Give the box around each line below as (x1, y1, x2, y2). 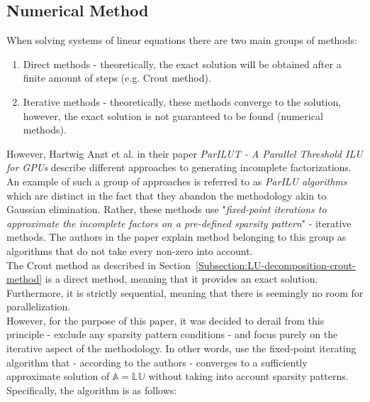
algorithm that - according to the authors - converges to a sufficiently (6, 354, 308, 369)
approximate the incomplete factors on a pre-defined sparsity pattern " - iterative (6, 215, 352, 230)
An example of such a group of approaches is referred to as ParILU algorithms (6, 173, 347, 188)
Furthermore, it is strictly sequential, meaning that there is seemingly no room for (6, 285, 364, 300)
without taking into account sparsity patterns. (148, 369, 349, 384)
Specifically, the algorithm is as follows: (6, 382, 177, 397)
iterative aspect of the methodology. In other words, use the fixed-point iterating (6, 341, 357, 356)
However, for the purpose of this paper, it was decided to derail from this (6, 313, 325, 327)
